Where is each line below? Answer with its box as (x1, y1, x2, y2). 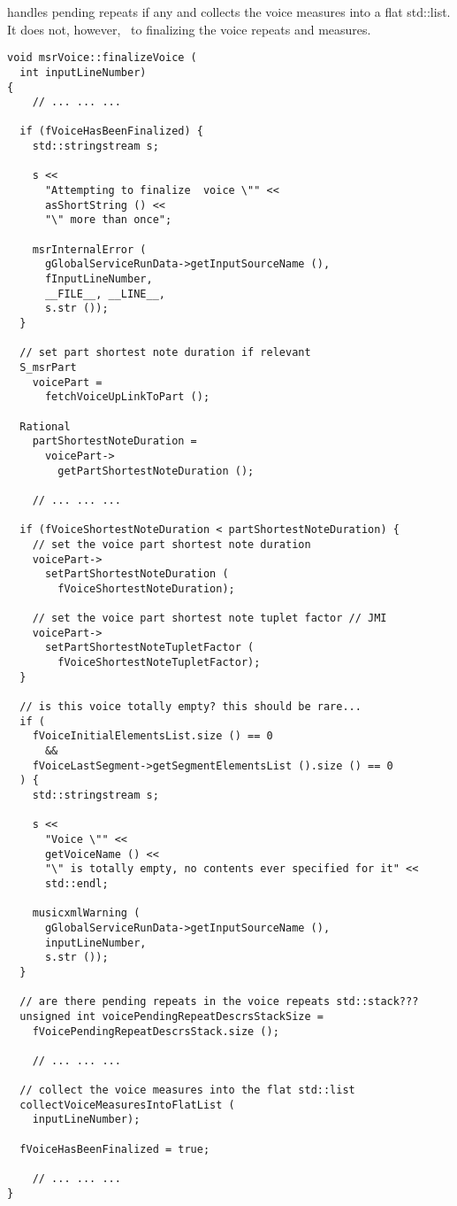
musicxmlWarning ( (32, 907, 141, 920)
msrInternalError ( (32, 243, 147, 256)
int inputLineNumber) (19, 66, 147, 79)
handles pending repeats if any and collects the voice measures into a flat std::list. (7, 3, 451, 20)
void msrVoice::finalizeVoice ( (7, 51, 197, 65)
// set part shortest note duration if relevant (19, 346, 311, 359)
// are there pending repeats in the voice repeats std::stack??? (19, 995, 419, 1009)
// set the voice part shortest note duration (32, 537, 311, 551)
